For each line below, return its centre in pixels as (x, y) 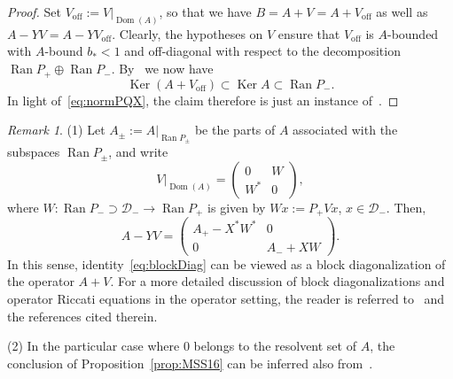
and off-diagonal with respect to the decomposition (262, 51)
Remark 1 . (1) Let (56, 130)
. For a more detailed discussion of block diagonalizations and (277, 281)
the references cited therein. (82, 316)
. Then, (406, 207)
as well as (402, 12)
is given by (237, 207)
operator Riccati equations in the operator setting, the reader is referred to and (226, 299)
